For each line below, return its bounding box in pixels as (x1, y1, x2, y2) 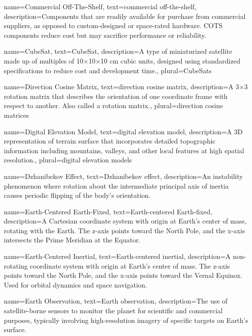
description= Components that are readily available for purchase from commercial (4, 11, 246, 21)
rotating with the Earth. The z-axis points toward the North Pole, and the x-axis (4, 225, 245, 235)
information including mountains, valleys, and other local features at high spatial (4, 145, 244, 155)
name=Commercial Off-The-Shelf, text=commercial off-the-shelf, (4, 1, 197, 11)
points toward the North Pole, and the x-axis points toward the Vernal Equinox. (4, 270, 242, 280)
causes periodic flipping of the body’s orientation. (4, 190, 151, 200)
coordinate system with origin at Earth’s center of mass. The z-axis (30, 260, 230, 271)
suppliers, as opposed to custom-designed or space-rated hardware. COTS (4, 20, 223, 31)
